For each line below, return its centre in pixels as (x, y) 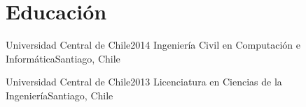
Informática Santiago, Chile (63, 58)
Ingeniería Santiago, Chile (60, 95)
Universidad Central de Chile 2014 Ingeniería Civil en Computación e (153, 45)
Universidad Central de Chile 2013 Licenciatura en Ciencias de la (144, 82)
